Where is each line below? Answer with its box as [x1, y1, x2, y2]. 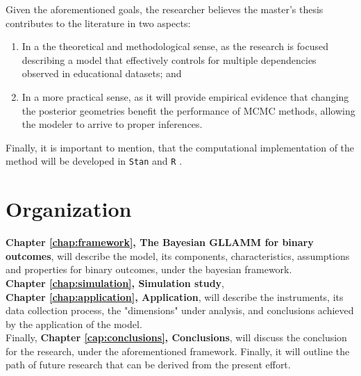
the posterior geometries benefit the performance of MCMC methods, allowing [22, 103, 355, 117]
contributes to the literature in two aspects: [6, 15, 191, 30]
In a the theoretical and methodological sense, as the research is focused [22, 39, 328, 54]
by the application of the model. [6, 316, 142, 331]
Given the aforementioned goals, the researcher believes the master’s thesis [6, 2, 324, 16]
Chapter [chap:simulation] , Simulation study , [6, 275, 225, 290]
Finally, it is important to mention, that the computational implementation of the [6, 140, 355, 154]
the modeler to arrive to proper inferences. [22, 117, 203, 131]
